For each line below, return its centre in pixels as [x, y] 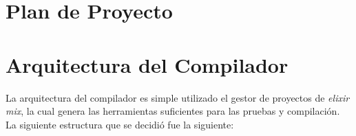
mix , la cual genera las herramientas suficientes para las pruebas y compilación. [173, 111]
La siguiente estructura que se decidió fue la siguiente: [120, 124]
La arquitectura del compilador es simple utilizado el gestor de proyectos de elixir [178, 97]
